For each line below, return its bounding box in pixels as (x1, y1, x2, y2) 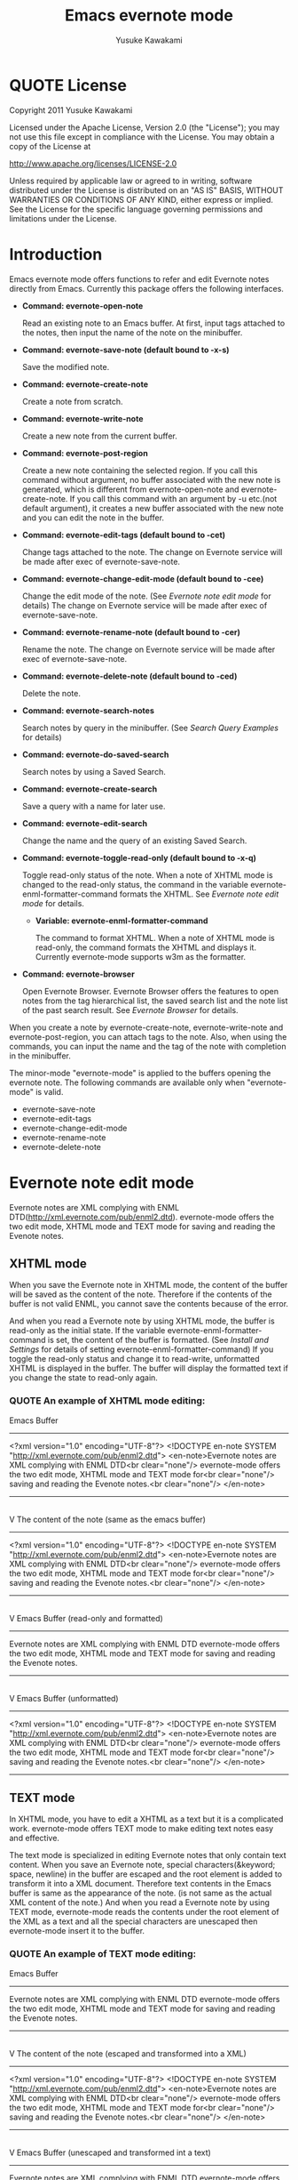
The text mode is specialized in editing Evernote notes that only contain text (9, 1850, 286, 1861)
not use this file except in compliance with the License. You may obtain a (9, 131, 275, 142)
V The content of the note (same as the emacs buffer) (9, 1514, 207, 1524)
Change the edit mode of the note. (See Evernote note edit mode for (21, 591, 272, 601)
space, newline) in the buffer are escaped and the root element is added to (9, 1869, 282, 1879)
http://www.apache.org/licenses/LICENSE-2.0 (9, 157, 177, 169)
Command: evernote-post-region (21, 447, 148, 458)
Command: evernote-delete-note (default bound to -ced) (21, 671, 238, 681)
